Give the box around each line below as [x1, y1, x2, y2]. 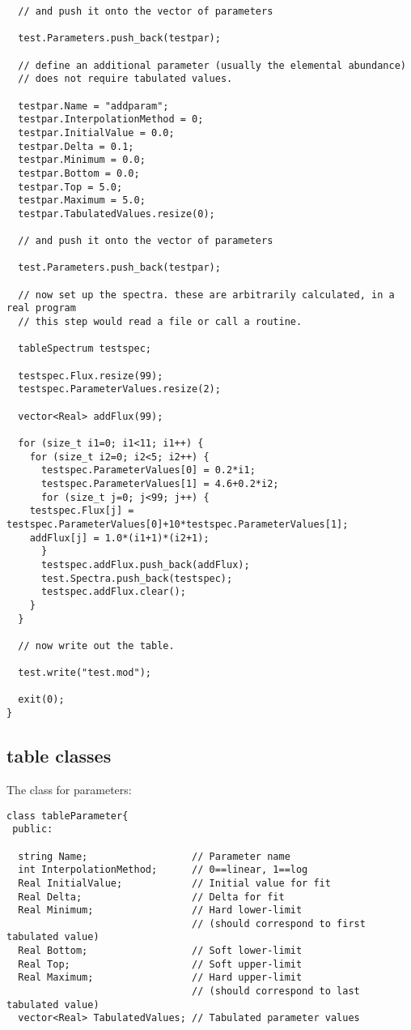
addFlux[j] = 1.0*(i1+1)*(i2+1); [29, 532, 210, 544]
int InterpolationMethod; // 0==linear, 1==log [18, 864, 308, 876]
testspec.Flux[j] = [29, 505, 134, 517]
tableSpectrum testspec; [18, 343, 151, 355]
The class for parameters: [6, 780, 132, 797]
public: [12, 823, 53, 836]
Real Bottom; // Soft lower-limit [18, 945, 303, 957]
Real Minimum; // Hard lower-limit [18, 904, 303, 917]
